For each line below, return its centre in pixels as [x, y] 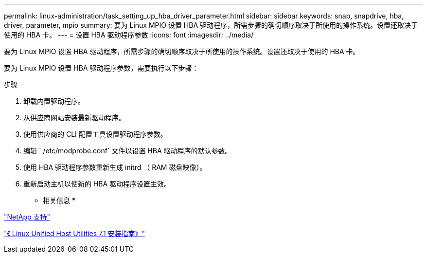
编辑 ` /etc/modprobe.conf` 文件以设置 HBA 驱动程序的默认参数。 [128, 151]
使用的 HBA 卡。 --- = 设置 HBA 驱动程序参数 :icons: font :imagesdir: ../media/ [129, 35]
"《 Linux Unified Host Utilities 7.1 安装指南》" [75, 233]
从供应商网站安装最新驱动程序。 [74, 118]
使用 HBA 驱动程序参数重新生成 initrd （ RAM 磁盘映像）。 [115, 167]
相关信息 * [59, 200]
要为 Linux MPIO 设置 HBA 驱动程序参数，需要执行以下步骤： [101, 68]
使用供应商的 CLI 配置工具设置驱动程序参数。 [95, 134]
